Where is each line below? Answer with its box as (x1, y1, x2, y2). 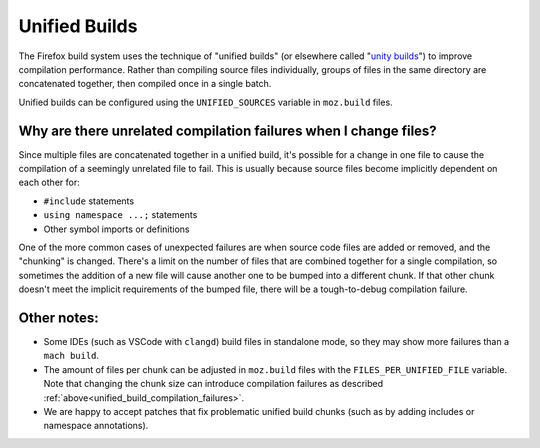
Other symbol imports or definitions (43, 223, 190, 235)
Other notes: (18, 309, 99, 326)
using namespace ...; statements (43, 209, 198, 221)
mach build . (43, 350, 100, 362)
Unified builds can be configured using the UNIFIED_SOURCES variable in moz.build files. (18, 96, 394, 108)
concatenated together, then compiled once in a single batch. (18, 78, 272, 90)
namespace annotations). (43, 420, 149, 432)
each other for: (18, 176, 80, 189)
